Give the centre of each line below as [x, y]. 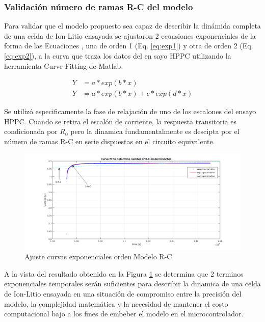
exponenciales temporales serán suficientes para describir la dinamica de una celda [132, 284]
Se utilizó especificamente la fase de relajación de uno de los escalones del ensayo [130, 111]
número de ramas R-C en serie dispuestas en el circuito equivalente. [110, 141]
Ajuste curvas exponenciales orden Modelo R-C [98, 257]
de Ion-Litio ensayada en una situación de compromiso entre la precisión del [123, 293]
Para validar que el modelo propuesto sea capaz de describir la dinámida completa [132, 26]
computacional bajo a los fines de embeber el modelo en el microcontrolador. [124, 314]
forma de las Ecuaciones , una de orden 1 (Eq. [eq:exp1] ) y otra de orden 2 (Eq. [129, 46]
